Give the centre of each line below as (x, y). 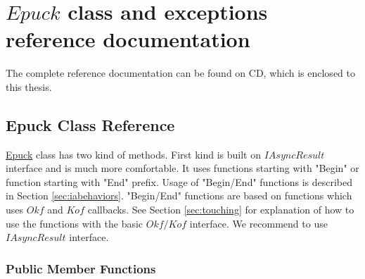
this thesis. (29, 86)
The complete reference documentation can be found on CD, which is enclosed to (180, 73)
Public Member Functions (81, 268)
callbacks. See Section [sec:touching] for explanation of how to (221, 210)
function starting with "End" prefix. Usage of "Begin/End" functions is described (179, 181)
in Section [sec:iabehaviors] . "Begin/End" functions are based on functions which (179, 196)
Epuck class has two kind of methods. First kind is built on (133, 154)
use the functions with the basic (75, 223)
